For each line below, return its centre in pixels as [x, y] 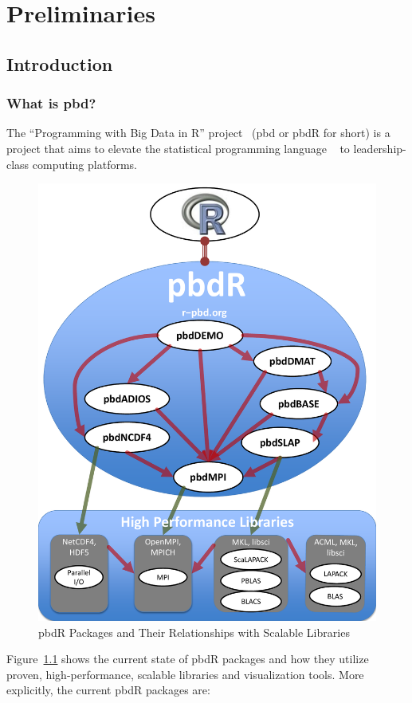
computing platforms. [84, 164]
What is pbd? [51, 103]
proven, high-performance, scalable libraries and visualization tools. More [185, 674]
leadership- [380, 148]
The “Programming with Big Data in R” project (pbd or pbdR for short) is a [198, 133]
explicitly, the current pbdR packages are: [108, 690]
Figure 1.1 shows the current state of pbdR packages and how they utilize [188, 659]
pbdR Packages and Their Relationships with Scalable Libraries [194, 632]
